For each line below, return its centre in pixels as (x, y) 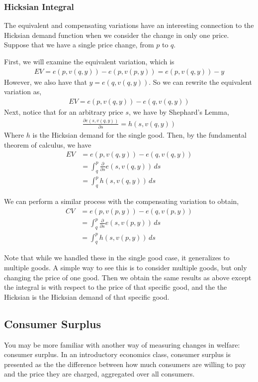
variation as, (23, 92)
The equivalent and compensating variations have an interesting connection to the (129, 25)
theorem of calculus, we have (48, 144)
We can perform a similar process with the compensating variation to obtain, (122, 201)
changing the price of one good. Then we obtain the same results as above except (128, 277)
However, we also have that (45, 82)
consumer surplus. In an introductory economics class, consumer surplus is (117, 354)
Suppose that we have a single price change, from (79, 45)
